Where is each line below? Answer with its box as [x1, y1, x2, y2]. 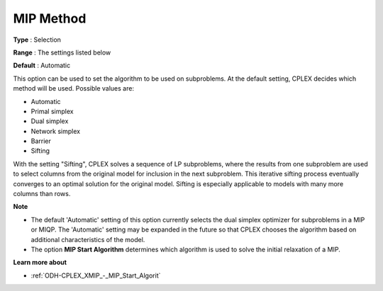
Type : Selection [13, 35, 62, 44]
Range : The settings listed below [13, 48, 111, 57]
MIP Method [13, 11, 87, 26]
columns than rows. [13, 190, 71, 198]
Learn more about [13, 258, 67, 267]
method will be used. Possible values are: [13, 84, 135, 93]
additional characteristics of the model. [30, 235, 145, 244]
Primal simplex [30, 107, 74, 115]
